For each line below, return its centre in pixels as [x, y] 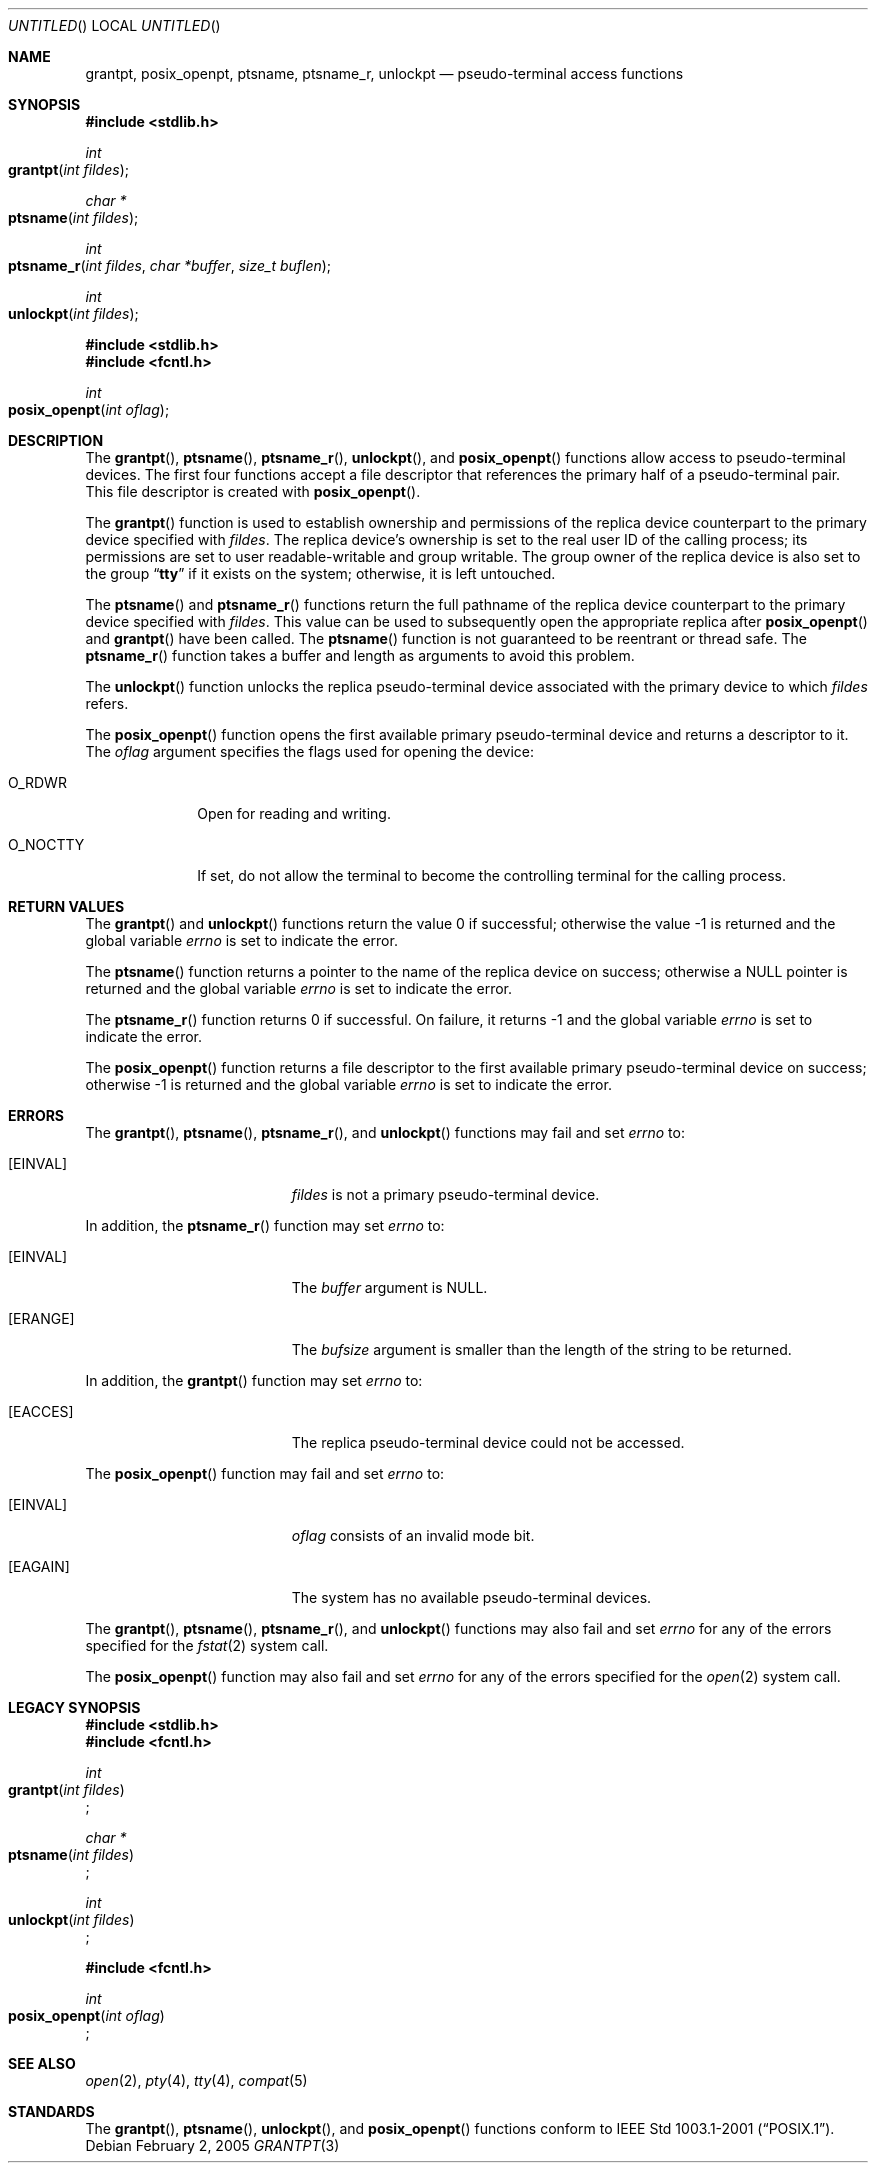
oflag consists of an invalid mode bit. [413, 1535]
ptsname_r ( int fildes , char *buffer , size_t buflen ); [170, 265]
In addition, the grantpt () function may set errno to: [254, 1380]
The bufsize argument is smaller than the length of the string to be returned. [541, 1349]
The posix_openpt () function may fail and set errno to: [265, 1473]
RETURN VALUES [66, 906]
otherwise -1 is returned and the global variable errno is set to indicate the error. [348, 1084]
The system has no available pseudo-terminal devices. [471, 1597]
